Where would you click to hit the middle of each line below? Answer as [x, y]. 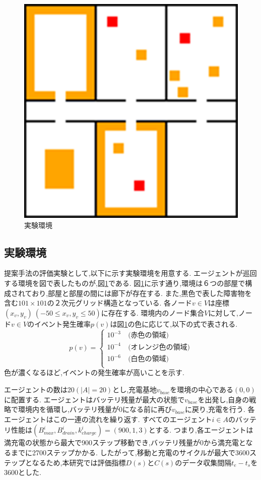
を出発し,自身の [223, 399]
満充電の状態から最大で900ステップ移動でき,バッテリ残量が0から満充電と [125, 442]
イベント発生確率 [63, 323]
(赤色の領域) [149, 336]
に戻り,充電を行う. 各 [220, 409]
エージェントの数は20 [39, 389]
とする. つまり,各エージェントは [201, 430]
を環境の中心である [202, 389]
